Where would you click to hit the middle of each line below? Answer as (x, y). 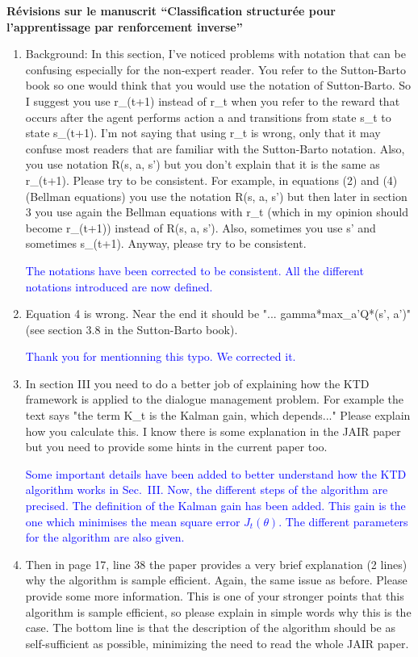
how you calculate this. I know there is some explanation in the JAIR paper (213, 431)
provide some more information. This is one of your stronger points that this (215, 596)
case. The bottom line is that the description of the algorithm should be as (210, 628)
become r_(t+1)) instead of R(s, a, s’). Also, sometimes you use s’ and (201, 227)
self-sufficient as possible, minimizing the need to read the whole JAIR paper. (217, 643)
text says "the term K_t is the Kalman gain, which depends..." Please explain (218, 415)
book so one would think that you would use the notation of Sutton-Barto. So (218, 85)
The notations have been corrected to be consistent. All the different (194, 270)
